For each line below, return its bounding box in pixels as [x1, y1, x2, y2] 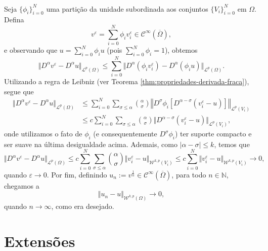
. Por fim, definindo [47, 169, 107, 180]
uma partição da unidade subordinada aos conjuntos [46, 3, 208, 14]
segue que [4, 86, 34, 96]
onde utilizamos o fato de [4, 128, 82, 138]
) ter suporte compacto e [174, 128, 252, 138]
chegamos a [4, 180, 39, 191]
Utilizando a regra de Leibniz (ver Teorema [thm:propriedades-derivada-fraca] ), [4, 76, 249, 87]
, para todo [171, 169, 206, 180]
